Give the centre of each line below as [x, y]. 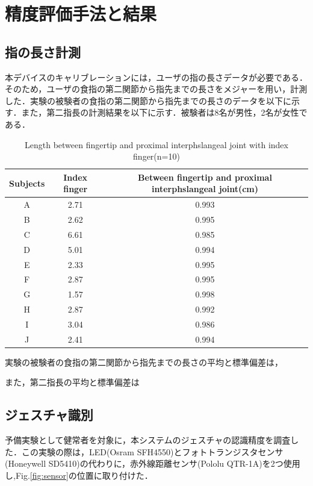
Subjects [27, 183]
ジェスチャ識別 [49, 415]
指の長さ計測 [43, 51]
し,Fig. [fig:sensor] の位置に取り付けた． [79, 475]
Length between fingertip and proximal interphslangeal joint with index [156, 144]
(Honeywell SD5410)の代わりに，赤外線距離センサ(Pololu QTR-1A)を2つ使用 [153, 463]
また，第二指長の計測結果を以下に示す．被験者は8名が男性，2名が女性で [164, 112]
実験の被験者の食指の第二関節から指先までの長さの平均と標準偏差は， [144, 362]
